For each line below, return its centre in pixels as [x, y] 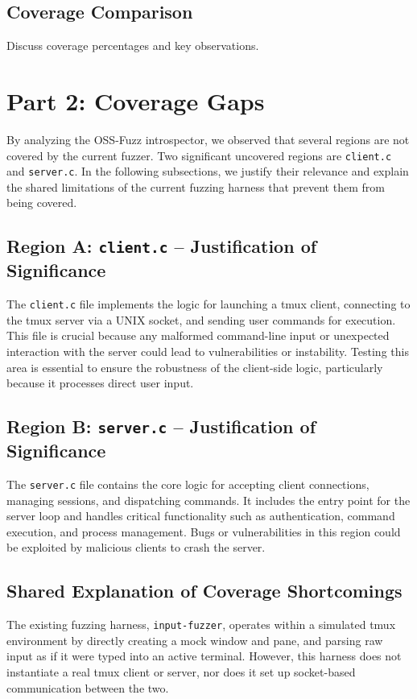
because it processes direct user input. [100, 383]
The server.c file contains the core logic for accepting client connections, [188, 484]
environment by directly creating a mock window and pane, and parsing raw [195, 640]
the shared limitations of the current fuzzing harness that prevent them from [196, 186]
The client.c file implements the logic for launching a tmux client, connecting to [208, 304]
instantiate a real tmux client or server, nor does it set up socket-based [181, 672]
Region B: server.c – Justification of [161, 426]
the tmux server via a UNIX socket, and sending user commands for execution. [201, 319]
